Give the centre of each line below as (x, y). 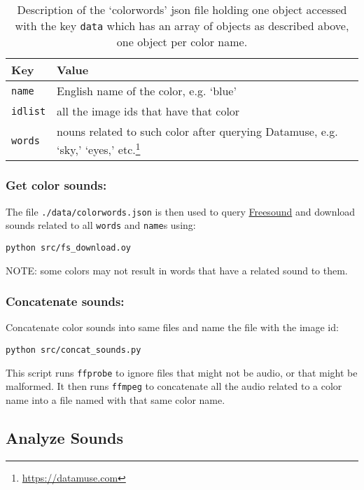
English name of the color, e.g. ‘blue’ (147, 91)
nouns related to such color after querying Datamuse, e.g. (197, 131)
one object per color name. (182, 42)
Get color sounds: (56, 185)
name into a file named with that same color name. (115, 399)
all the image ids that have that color (148, 111)
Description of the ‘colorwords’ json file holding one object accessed (182, 9)
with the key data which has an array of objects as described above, (182, 26)
